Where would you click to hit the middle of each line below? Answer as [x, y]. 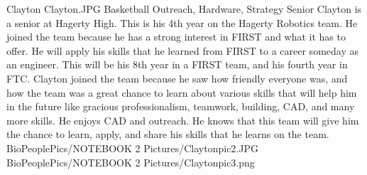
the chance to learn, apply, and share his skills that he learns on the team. [168, 134]
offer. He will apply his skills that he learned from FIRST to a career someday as [182, 50]
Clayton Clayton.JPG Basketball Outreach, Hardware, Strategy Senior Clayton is [184, 9]
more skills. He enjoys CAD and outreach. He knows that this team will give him [183, 120]
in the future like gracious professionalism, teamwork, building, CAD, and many [181, 106]
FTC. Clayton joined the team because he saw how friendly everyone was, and [177, 78]
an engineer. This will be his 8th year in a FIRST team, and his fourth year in [177, 64]
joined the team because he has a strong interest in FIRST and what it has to [176, 37]
